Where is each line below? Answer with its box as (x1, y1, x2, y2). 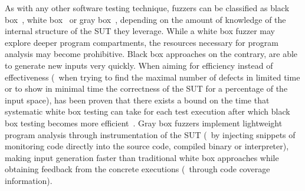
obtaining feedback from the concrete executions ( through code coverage (5, 163, 270, 175)
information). (5, 174, 53, 186)
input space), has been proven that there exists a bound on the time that (5, 93, 270, 106)
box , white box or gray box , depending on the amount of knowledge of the (5, 13, 286, 25)
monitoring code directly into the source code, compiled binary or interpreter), (5, 140, 289, 152)
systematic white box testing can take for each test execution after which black (5, 105, 290, 118)
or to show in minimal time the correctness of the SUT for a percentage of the (5, 82, 288, 95)
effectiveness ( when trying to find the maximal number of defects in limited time (5, 71, 300, 83)
